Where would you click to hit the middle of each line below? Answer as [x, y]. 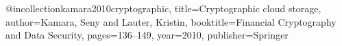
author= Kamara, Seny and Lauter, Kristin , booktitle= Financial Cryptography [171, 21]
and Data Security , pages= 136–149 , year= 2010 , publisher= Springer [147, 35]
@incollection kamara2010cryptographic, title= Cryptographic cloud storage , [163, 8]
